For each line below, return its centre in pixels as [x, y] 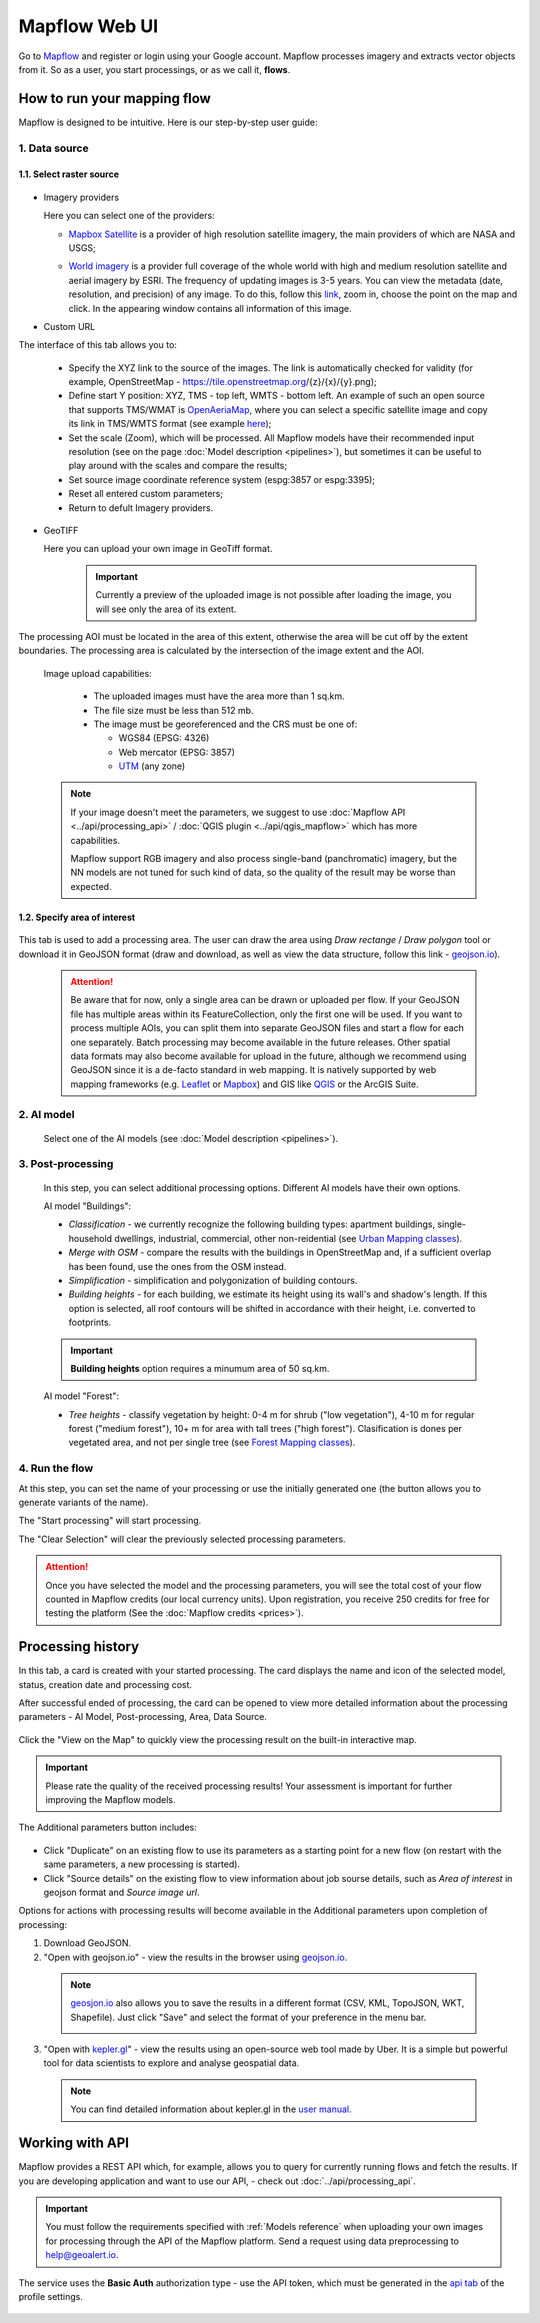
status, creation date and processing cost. [105, 1684]
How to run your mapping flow [115, 98]
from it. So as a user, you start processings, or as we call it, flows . [154, 69]
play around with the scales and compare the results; [178, 466]
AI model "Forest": [81, 1396]
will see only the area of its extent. [166, 609]
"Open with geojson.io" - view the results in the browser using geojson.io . [195, 1957]
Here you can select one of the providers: [129, 216]
